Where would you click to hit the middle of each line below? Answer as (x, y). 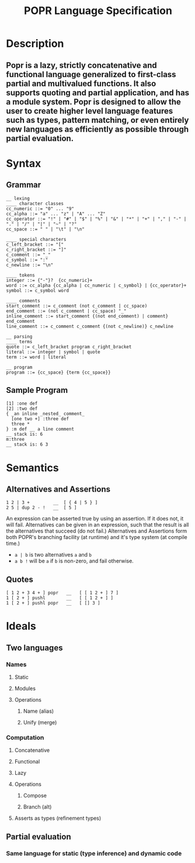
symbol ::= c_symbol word (37, 291)
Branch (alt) (37, 807)
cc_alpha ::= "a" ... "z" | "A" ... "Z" (56, 214)
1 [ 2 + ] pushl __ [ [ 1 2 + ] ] (60, 598)
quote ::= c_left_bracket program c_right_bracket (69, 347)
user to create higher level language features (90, 111)
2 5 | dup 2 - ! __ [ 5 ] (41, 508)
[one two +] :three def (40, 419)
